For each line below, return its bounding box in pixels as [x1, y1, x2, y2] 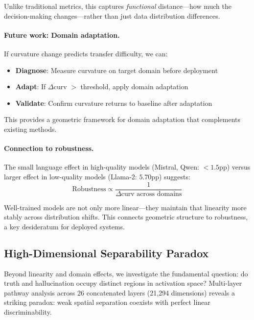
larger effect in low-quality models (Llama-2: [4, 171, 137, 181]
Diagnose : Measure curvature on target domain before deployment [15, 65, 218, 75]
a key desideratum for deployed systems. [4, 221, 125, 231]
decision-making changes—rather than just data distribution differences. [4, 10, 220, 21]
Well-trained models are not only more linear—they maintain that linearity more [4, 202, 247, 212]
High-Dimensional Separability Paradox [4, 245, 209, 260]
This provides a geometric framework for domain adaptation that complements [4, 114, 241, 124]
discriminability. [4, 306, 52, 317]
